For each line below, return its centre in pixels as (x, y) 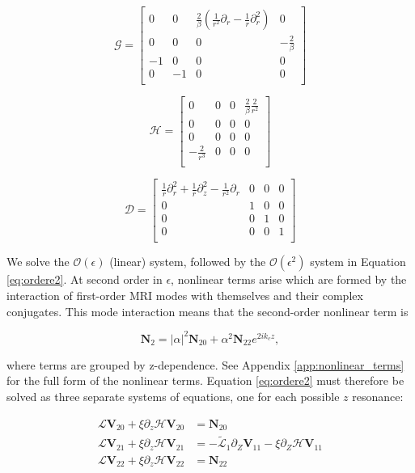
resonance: (378, 396)
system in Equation (358, 262)
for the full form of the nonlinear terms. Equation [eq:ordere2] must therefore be (205, 380)
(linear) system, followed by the (188, 262)
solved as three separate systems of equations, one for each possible (173, 396)
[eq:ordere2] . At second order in (85, 279)
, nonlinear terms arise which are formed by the (289, 279)
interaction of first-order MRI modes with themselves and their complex (185, 296)
